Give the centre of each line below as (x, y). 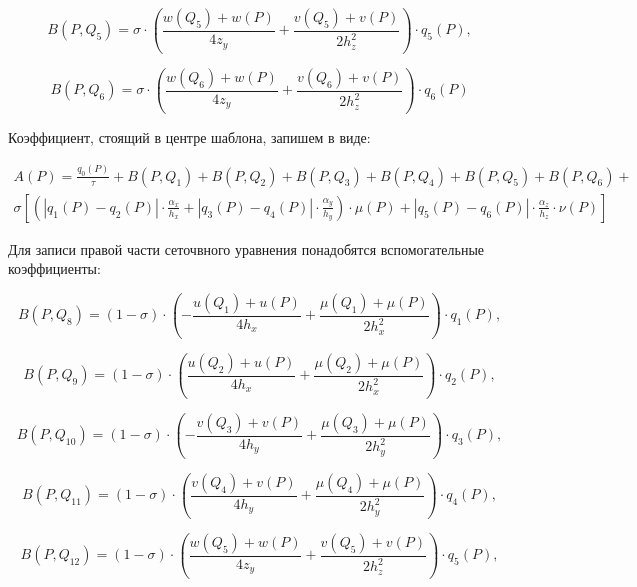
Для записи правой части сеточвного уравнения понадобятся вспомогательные (246, 248)
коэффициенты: (54, 268)
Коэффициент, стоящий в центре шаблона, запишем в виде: (189, 136)
